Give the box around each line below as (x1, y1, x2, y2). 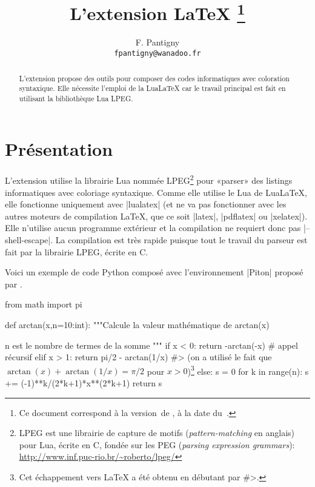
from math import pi (5, 298, 82, 311)
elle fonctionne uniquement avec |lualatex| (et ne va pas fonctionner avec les (5, 198, 287, 210)
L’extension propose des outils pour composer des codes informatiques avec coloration (19, 73, 290, 83)
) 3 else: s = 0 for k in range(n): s (187, 363, 309, 377)
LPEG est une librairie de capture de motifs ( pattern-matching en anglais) (19, 426, 295, 439)
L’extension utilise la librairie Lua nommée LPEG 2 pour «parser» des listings (5, 172, 293, 187)
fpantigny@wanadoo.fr (114, 49, 201, 58)
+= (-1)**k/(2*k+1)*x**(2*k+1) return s (5, 377, 162, 389)
